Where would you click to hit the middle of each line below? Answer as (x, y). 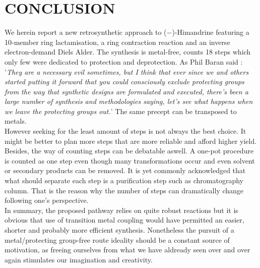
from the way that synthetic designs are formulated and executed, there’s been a (126, 91)
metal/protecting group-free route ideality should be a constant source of (117, 239)
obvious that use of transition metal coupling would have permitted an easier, (124, 220)
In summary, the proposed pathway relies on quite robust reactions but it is (121, 210)
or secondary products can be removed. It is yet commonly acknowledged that (125, 170)
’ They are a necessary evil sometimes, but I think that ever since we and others (127, 71)
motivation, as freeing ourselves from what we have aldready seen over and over (127, 250)
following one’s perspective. (47, 200)
